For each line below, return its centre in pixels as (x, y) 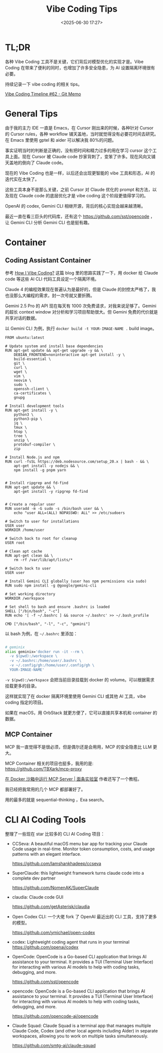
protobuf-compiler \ (35, 444)
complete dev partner (34, 878)
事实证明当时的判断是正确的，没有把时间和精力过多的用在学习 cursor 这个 (79, 150)
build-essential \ (32, 359)
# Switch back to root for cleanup (41, 538)
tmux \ (20, 427)
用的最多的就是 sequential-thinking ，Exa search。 (56, 800)
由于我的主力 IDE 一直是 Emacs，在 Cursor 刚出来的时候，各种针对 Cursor (79, 127)
